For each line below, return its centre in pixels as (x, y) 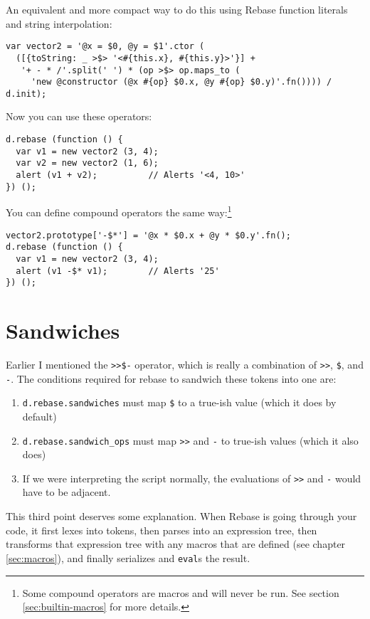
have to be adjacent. (67, 492)
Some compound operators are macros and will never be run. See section (181, 592)
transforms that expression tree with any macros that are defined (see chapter (176, 544)
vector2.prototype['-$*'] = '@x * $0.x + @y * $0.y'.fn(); (148, 235)
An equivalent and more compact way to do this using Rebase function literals (177, 9)
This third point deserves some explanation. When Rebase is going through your (181, 516)
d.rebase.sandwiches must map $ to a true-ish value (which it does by (179, 402)
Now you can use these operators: (79, 116)
